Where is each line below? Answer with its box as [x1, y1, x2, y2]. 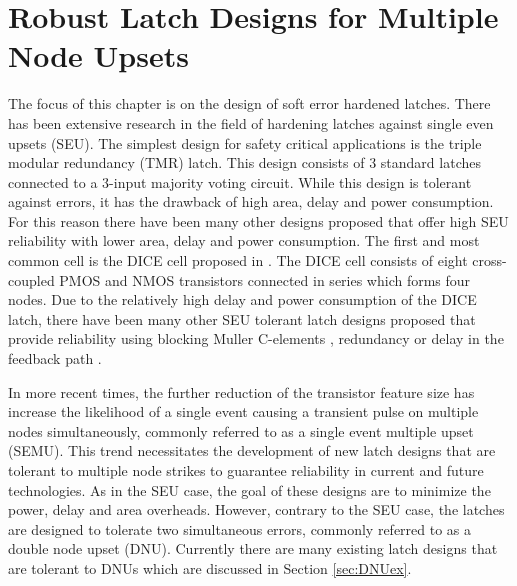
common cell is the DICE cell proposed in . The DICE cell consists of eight [8, 250, 468, 271]
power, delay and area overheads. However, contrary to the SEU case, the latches [8, 499, 505, 520]
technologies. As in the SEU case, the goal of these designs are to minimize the [8, 479, 491, 500]
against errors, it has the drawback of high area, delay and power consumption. [8, 191, 494, 212]
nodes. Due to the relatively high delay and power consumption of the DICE [8, 289, 477, 310]
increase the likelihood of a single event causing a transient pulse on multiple [8, 401, 479, 422]
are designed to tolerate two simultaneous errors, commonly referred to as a [8, 518, 472, 539]
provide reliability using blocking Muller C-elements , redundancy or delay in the [8, 328, 504, 349]
